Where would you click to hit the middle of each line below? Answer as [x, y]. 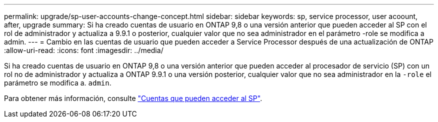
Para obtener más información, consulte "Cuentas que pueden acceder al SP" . [133, 98]
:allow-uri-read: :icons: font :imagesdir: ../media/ [84, 50]
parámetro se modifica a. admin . [58, 83]
